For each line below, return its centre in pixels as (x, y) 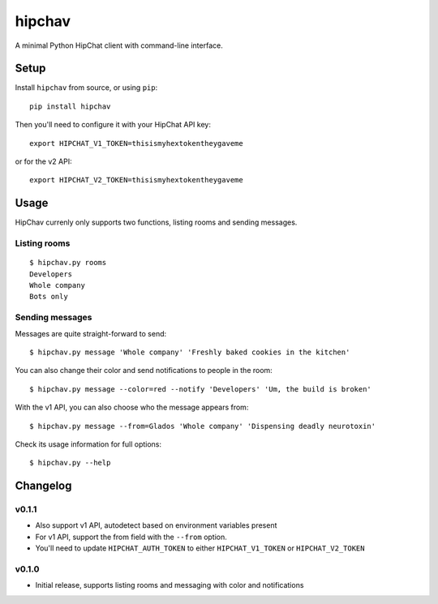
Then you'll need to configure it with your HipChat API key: (113, 125)
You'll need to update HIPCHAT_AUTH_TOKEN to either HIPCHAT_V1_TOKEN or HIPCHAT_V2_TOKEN (200, 548)
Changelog (43, 486)
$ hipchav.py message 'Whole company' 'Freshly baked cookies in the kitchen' (190, 352)
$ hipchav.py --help (70, 463)
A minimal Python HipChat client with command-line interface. (119, 45)
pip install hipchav (70, 106)
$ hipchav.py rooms (68, 263)
